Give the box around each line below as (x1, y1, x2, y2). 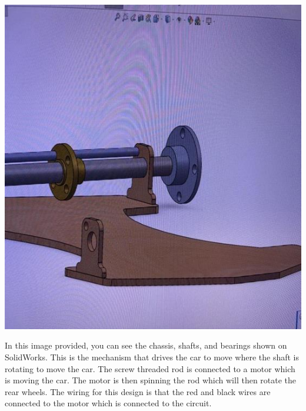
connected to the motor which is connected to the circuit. (5, 397, 212, 409)
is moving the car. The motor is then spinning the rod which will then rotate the (5, 374, 297, 386)
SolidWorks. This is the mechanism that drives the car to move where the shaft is (5, 351, 299, 363)
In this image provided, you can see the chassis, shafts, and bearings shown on (5, 339, 287, 352)
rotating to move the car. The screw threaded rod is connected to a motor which (5, 362, 295, 374)
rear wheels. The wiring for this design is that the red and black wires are (5, 385, 271, 397)
